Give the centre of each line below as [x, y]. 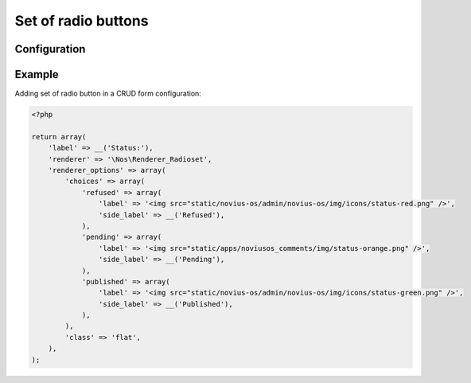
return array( [59, 137]
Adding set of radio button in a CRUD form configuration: [108, 94]
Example [37, 74]
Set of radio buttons [82, 21]
